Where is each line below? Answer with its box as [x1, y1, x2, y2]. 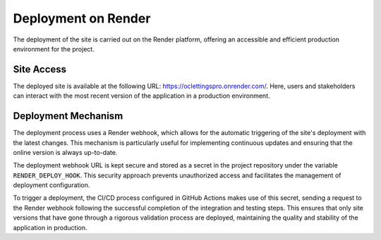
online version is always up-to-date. [13, 148, 118, 156]
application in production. [13, 223, 87, 232]
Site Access [13, 63, 67, 75]
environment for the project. [13, 44, 95, 53]
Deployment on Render [13, 11, 151, 26]
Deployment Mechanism [13, 110, 123, 122]
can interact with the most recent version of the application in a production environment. [13, 91, 271, 100]
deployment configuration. [13, 181, 90, 189]
